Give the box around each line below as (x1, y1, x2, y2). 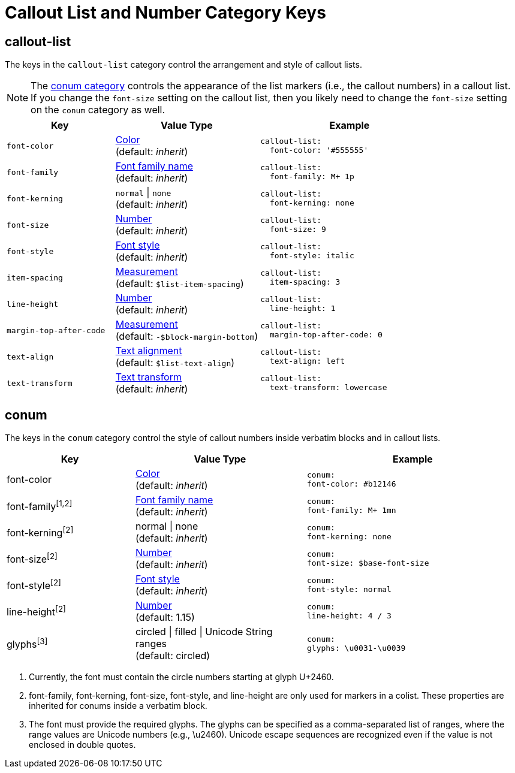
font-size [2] (7, 551, 58, 566)
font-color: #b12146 (306, 479, 396, 489)
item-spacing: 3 (269, 277, 341, 287)
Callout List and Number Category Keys (5, 2, 326, 23)
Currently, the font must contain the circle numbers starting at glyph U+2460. (29, 672, 334, 683)
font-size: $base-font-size (306, 558, 429, 568)
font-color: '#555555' (269, 146, 369, 155)
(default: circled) (135, 650, 210, 662)
